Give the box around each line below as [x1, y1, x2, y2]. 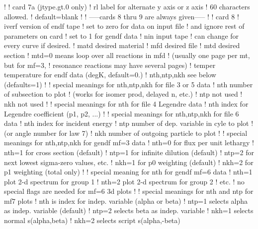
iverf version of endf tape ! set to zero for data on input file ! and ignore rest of [4, 21, 245, 31]
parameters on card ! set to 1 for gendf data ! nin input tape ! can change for [4, 30, 239, 41]
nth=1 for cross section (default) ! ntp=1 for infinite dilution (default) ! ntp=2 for [4, 147, 254, 157]
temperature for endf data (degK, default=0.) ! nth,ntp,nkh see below [4, 69, 216, 80]
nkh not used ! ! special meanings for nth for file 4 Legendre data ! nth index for [4, 98, 249, 109]
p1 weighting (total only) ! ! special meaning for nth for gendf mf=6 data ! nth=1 [4, 167, 253, 177]
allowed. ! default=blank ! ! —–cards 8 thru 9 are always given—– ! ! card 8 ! [4, 11, 239, 21]
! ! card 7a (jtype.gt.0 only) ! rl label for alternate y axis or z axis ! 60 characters [4, 1, 250, 11]
